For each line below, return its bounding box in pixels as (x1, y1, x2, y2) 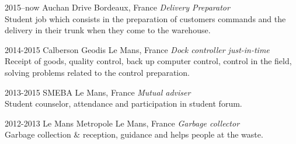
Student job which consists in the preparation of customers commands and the (5, 12, 286, 24)
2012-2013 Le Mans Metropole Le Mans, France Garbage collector (5, 117, 240, 129)
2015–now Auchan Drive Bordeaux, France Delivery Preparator (5, 1, 230, 13)
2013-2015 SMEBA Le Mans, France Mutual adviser (5, 86, 191, 98)
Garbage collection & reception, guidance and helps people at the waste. (5, 128, 263, 141)
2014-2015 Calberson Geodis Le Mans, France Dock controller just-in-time (5, 43, 270, 55)
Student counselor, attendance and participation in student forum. (5, 97, 242, 110)
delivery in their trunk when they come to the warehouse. (5, 24, 211, 36)
